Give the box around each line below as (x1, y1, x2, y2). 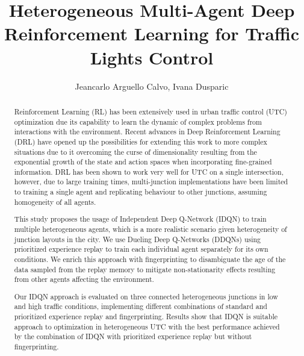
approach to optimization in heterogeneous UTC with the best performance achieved (14, 321, 280, 331)
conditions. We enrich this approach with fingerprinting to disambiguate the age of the (14, 254, 286, 264)
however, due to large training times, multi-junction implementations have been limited (14, 176, 288, 187)
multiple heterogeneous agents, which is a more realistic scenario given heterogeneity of (14, 224, 287, 234)
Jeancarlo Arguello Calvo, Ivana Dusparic (75, 80, 229, 92)
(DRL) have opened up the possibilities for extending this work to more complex (14, 136, 267, 146)
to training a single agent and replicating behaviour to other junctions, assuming (14, 187, 267, 197)
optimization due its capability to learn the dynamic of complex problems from (14, 116, 262, 126)
